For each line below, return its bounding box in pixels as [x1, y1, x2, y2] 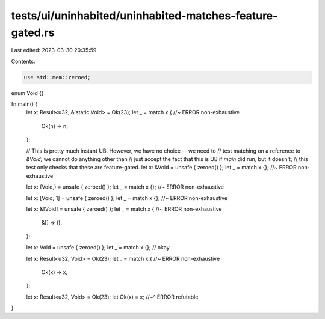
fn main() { [11, 100, 38, 108]
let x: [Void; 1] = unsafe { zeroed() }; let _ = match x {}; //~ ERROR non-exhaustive [26, 194, 228, 201]
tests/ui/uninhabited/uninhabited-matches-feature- [11, 9, 278, 22]
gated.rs [11, 26, 55, 39]
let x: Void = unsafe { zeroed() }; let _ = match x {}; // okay [26, 244, 170, 251]
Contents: [11, 58, 36, 65]
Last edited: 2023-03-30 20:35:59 [11, 47, 97, 54]
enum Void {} [11, 89, 45, 96]
